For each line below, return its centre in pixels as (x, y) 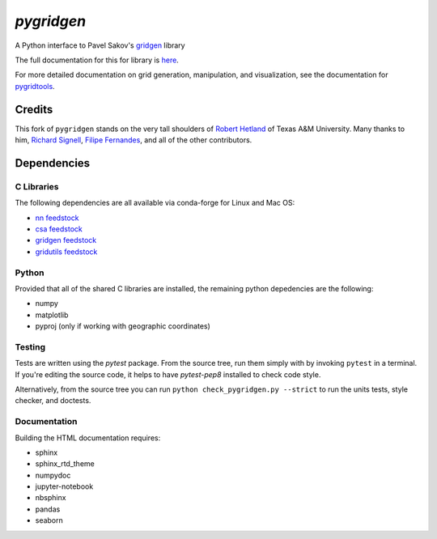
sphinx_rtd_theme (65, 464)
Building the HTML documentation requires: (88, 438)
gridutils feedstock (66, 252)
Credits (34, 109)
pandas (48, 509)
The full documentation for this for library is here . (97, 60)
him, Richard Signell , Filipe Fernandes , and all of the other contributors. (134, 140)
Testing (30, 346)
